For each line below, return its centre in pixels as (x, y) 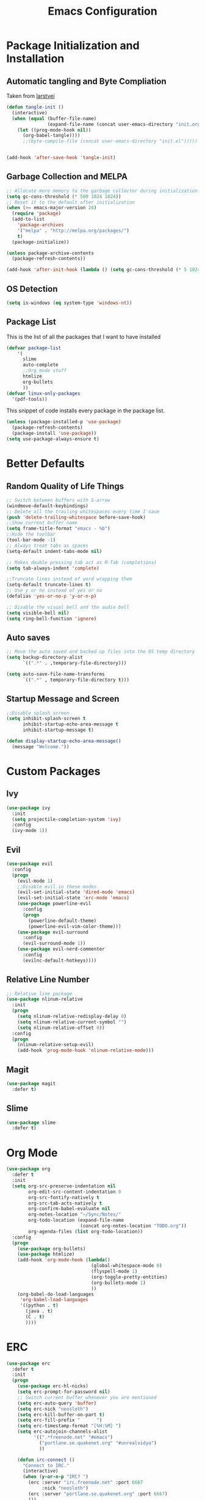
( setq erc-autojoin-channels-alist (63, 1432)
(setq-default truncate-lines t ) (49, 585)
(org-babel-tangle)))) (51, 136)
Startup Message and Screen (63, 699)
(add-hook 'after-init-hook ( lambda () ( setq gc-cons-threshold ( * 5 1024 (103, 270)
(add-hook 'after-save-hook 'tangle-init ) (61, 158)
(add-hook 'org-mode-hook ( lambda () (64, 1260)
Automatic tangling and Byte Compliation (86, 81)
